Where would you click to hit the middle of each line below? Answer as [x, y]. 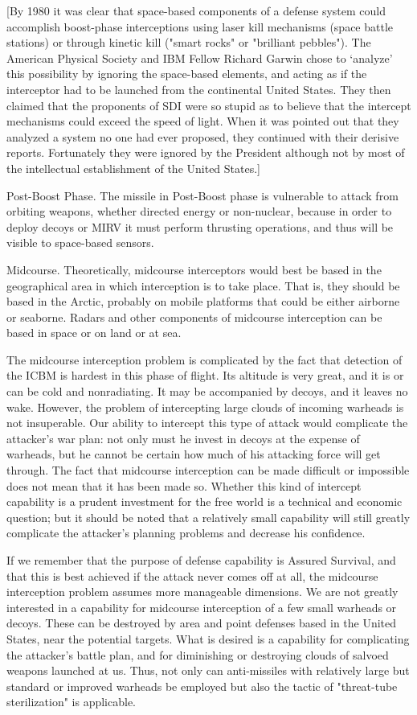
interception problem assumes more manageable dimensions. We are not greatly [202, 592]
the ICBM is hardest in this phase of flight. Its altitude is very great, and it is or [205, 375]
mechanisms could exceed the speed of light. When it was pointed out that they [203, 121]
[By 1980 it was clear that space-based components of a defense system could [196, 10]
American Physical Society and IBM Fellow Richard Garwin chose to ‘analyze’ [200, 58]
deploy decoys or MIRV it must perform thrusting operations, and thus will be [200, 226]
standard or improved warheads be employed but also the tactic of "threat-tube [202, 686]
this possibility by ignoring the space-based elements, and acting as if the [187, 74]
